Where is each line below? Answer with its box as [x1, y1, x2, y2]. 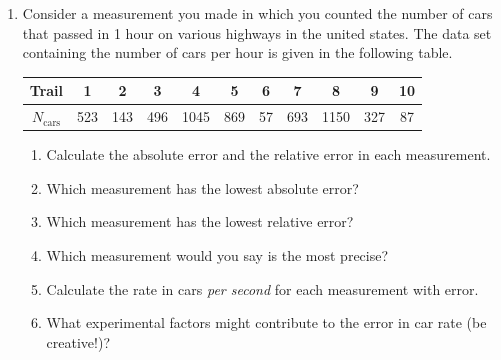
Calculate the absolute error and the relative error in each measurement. [46, 144, 491, 165]
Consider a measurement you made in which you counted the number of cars [22, 3, 493, 23]
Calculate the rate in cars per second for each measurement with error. [46, 278, 479, 299]
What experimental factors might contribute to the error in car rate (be [46, 312, 487, 333]
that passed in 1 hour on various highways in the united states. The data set [22, 22, 492, 43]
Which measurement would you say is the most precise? [46, 245, 389, 265]
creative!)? [46, 331, 111, 352]
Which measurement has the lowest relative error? [46, 211, 354, 232]
